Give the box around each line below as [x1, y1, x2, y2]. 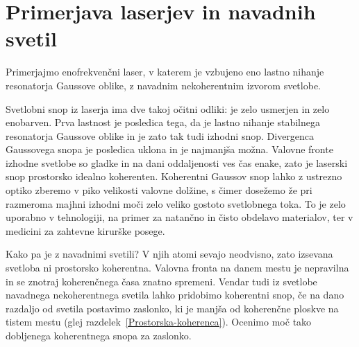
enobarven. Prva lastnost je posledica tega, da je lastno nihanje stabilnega [6, 115, 320, 130]
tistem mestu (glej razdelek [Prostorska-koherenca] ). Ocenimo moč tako [6, 314, 312, 329]
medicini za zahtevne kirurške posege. [6, 223, 165, 238]
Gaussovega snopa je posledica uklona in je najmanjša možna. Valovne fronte [6, 142, 333, 157]
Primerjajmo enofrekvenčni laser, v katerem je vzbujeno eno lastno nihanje [6, 64, 324, 79]
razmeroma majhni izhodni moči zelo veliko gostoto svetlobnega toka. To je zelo [6, 196, 346, 211]
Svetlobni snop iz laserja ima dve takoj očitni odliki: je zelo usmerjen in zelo [6, 101, 330, 116]
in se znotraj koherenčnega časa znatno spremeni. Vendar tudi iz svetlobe [6, 274, 317, 288]
